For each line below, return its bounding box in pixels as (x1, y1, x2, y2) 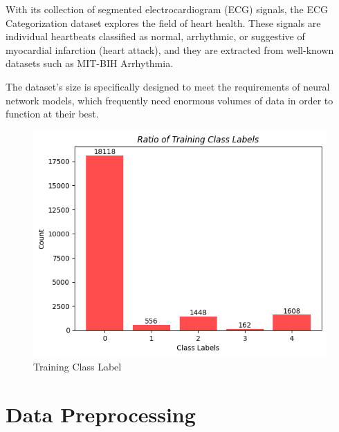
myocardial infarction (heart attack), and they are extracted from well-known (6, 42, 334, 57)
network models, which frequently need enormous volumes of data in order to (6, 93, 333, 107)
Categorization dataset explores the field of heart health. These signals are (6, 15, 321, 30)
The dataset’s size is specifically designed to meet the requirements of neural (6, 79, 330, 93)
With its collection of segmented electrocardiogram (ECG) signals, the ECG (6, 2, 329, 16)
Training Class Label (33, 359, 122, 373)
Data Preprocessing (6, 400, 196, 428)
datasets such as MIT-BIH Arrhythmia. (6, 56, 174, 71)
